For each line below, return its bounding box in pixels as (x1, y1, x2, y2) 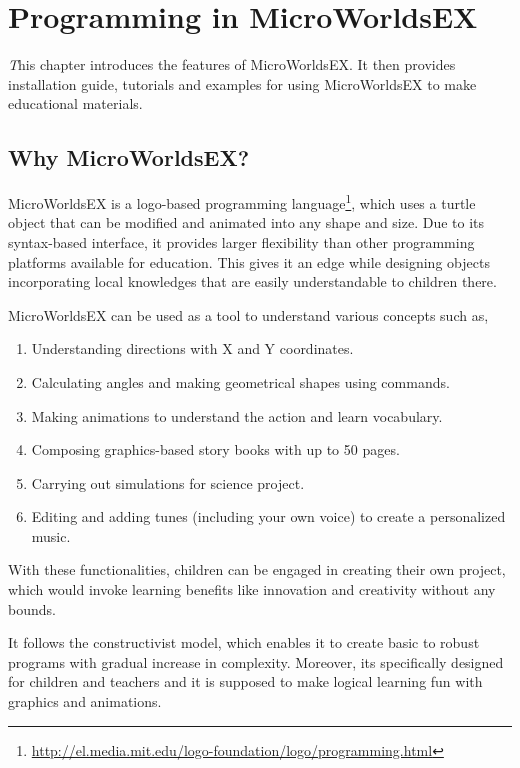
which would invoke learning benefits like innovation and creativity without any (8, 579, 496, 600)
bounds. (8, 598, 56, 619)
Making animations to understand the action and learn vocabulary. (31, 405, 443, 426)
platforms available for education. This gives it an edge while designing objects (8, 251, 490, 272)
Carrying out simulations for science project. (31, 472, 305, 493)
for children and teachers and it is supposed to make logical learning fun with (8, 671, 483, 692)
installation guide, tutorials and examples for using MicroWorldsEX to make (8, 73, 477, 94)
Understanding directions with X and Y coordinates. (31, 338, 354, 359)
